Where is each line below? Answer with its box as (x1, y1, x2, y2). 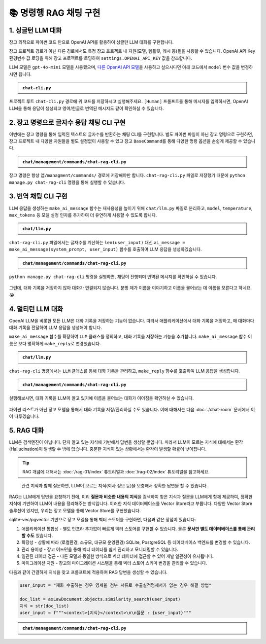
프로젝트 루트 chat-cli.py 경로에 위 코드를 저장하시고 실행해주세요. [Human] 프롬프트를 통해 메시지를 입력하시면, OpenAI (9, 99, 248, 105)
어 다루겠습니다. (9, 413, 40, 419)
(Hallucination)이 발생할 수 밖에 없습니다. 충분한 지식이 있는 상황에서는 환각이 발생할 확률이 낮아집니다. (9, 446, 207, 452)
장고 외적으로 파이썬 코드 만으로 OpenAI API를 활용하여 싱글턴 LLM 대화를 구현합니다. (9, 39, 174, 45)
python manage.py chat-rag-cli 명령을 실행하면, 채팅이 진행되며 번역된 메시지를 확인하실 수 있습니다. (9, 274, 217, 280)
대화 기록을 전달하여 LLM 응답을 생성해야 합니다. (9, 324, 102, 330)
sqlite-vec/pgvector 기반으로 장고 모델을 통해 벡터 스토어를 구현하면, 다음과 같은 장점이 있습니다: (9, 517, 197, 523)
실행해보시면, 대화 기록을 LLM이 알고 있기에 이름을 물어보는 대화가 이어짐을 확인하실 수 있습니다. (9, 395, 194, 401)
